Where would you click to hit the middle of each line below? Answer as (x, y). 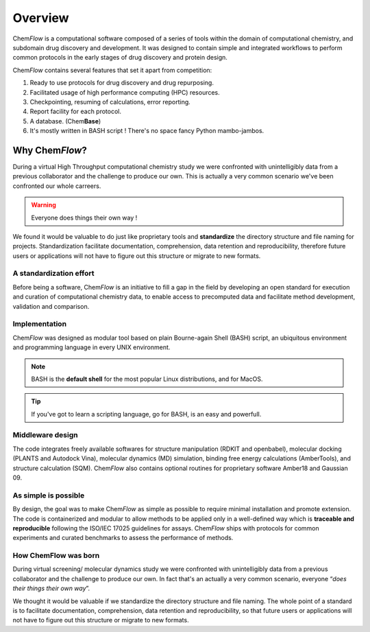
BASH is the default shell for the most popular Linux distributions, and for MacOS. (147, 379)
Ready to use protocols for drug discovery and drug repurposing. (122, 83)
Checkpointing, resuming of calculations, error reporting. (110, 102)
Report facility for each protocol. (76, 112)
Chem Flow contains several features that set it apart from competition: (112, 70)
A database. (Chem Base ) (65, 121)
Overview (41, 18)
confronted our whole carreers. (57, 186)
